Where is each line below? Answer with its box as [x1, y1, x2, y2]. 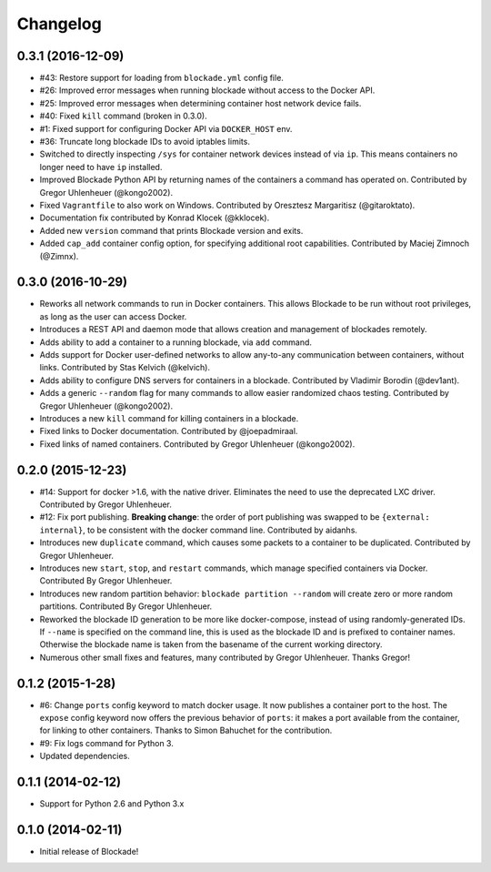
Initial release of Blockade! [39, 847, 139, 857]
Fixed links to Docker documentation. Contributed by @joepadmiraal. [39, 426, 298, 437]
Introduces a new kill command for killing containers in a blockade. [39, 412, 299, 423]
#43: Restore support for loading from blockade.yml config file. [39, 73, 284, 84]
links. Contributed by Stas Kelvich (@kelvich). [39, 362, 211, 373]
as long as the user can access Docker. [39, 310, 187, 322]
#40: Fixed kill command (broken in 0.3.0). [39, 110, 208, 122]
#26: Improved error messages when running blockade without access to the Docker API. [39, 85, 376, 96]
